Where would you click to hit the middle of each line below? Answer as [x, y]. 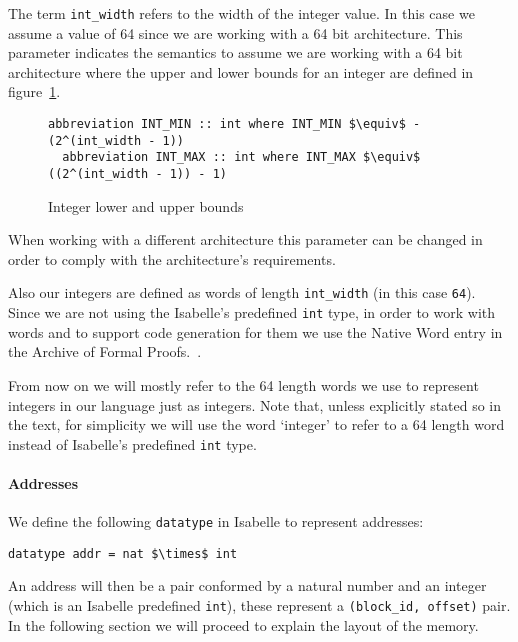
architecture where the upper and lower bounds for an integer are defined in [241, 71]
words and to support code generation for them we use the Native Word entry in [255, 331]
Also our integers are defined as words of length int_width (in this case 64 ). [242, 292]
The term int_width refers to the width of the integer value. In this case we [241, 13]
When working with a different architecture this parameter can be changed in [245, 239]
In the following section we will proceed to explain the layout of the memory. [243, 624]
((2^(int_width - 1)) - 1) [137, 174]
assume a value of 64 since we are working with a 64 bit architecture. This [235, 32]
